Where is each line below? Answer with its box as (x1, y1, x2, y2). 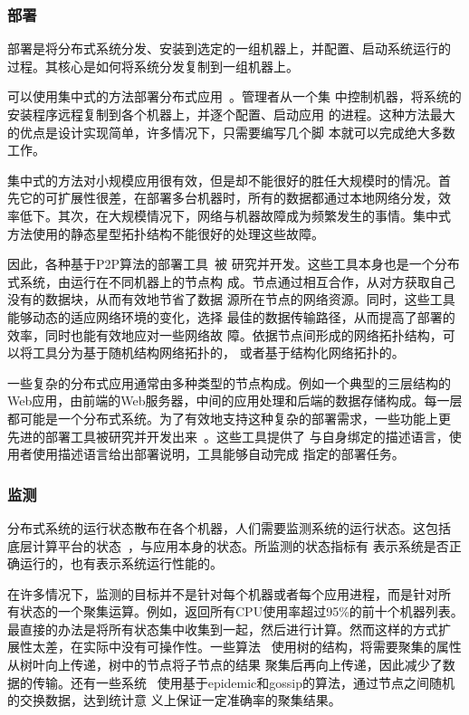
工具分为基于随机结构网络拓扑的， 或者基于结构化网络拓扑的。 (32, 343, 405, 362)
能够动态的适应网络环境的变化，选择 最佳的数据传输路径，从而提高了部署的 (7, 307, 455, 326)
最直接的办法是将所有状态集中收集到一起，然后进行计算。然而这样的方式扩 (7, 619, 451, 638)
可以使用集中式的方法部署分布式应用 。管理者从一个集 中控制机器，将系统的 (7, 87, 462, 106)
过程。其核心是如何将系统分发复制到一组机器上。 (7, 56, 299, 75)
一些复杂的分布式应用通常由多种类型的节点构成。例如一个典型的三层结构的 (7, 373, 451, 392)
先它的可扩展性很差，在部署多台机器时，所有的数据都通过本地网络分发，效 (7, 188, 451, 207)
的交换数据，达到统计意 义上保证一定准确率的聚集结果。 (7, 691, 341, 710)
